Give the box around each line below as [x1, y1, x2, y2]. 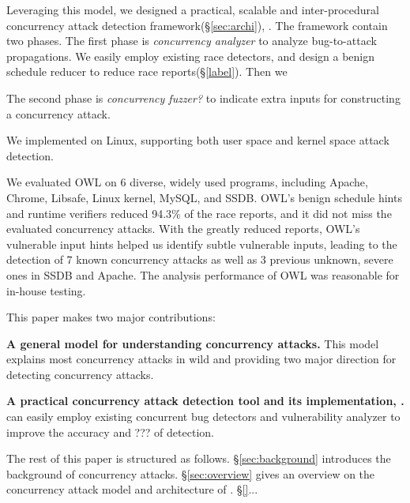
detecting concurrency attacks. [6, 366, 154, 382]
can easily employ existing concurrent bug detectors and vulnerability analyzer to [6, 408, 401, 425]
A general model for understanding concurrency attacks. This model [6, 335, 379, 351]
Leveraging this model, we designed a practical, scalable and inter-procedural [6, 2, 379, 17]
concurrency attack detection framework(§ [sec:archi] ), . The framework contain [6, 17, 388, 33]
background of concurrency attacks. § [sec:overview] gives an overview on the [6, 465, 375, 482]
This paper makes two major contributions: [6, 309, 216, 325]
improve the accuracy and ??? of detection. [6, 423, 214, 440]
